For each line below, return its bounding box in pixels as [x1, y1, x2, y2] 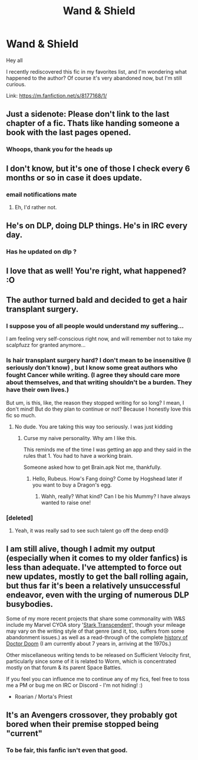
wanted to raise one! [41, 499, 91, 506]
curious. [6, 81, 27, 88]
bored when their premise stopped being [6, 719, 159, 729]
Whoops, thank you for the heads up [6, 146, 113, 154]
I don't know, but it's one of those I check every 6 [6, 163, 190, 173]
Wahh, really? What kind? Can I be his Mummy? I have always [41, 493, 190, 500]
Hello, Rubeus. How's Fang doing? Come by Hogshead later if [32, 475, 183, 482]
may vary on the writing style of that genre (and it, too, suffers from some [6, 627, 184, 635]
